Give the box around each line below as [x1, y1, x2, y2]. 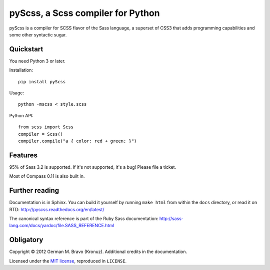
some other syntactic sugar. [9, 31, 67, 37]
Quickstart [9, 45, 43, 53]
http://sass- [159, 215, 183, 222]
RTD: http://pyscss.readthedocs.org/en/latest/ [9, 206, 104, 212]
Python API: [9, 112, 33, 118]
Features [9, 151, 37, 159]
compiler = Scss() [18, 131, 63, 137]
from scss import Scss [18, 124, 74, 130]
